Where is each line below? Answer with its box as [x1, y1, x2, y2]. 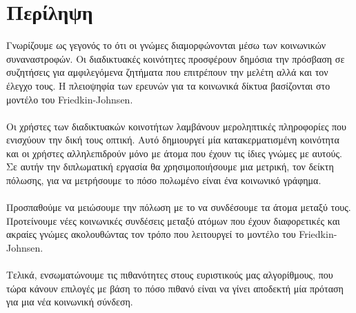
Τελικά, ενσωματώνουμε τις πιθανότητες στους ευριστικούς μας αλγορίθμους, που [6, 267, 333, 282]
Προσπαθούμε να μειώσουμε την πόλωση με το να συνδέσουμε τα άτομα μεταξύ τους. [6, 200, 351, 214]
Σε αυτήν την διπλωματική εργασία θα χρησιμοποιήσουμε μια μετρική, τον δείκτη [6, 159, 334, 174]
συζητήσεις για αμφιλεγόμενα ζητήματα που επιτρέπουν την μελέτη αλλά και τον [6, 65, 328, 79]
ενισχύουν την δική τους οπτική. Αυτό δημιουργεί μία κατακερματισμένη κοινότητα [6, 132, 339, 147]
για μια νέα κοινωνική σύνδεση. [6, 294, 133, 309]
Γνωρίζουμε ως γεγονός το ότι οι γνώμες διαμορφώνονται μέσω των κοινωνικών [6, 38, 326, 52]
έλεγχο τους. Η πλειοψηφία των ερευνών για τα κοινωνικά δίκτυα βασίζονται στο [6, 78, 330, 92]
